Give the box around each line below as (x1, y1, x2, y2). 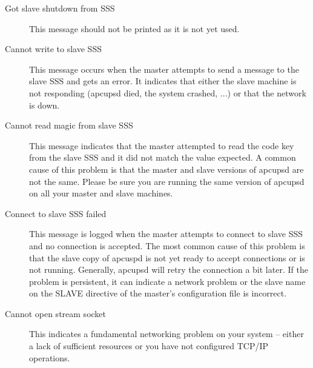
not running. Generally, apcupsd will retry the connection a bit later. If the (29, 263, 308, 276)
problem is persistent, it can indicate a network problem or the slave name (29, 275, 306, 287)
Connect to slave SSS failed (5, 207, 107, 219)
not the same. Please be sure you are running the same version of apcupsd (29, 175, 305, 187)
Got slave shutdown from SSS (5, 2, 115, 14)
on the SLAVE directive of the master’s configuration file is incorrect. (29, 287, 287, 299)
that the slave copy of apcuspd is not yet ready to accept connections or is (29, 251, 305, 264)
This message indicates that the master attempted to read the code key (29, 139, 294, 152)
